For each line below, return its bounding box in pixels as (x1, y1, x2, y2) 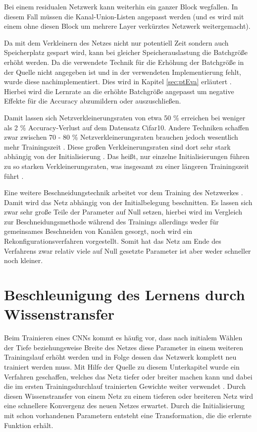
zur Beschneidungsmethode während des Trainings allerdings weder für (4, 216, 219, 226)
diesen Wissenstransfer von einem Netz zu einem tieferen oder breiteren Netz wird (4, 390, 254, 401)
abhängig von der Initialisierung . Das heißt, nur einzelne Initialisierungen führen (4, 151, 250, 162)
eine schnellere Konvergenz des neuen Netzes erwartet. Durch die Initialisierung (4, 400, 245, 411)
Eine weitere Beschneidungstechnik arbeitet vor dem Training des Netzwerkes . (4, 187, 243, 198)
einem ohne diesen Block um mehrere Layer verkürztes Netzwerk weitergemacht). (4, 21, 251, 31)
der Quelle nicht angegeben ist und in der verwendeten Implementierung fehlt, (4, 66, 241, 77)
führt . (4, 170, 24, 181)
